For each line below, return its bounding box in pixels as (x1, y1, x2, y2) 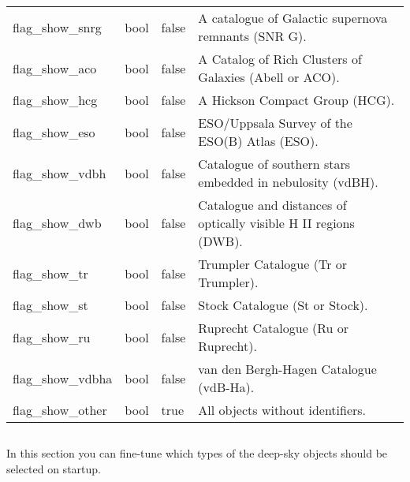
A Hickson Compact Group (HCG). (198, 91, 395, 109)
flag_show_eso (13, 122, 95, 141)
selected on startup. (6, 460, 101, 476)
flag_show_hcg (13, 91, 98, 109)
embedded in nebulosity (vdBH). (198, 173, 378, 191)
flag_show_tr (13, 263, 88, 282)
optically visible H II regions (198, 214, 355, 232)
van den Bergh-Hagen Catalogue (198, 360, 377, 378)
